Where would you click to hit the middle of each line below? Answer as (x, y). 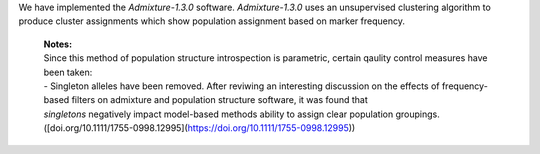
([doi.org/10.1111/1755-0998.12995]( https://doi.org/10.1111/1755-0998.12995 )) (199, 128)
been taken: (68, 72)
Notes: (58, 44)
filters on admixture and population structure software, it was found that (220, 100)
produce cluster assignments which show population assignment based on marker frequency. (211, 21)
